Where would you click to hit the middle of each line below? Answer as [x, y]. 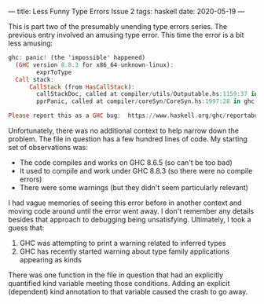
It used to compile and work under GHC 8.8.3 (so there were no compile [136, 171]
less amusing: [31, 43]
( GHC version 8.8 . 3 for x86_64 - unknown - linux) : [95, 65]
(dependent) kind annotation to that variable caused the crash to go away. [128, 291]
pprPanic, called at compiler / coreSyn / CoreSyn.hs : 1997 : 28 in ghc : [147, 101]
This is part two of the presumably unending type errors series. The [118, 26]
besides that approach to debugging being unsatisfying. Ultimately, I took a [130, 220]
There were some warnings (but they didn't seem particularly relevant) [134, 187]
